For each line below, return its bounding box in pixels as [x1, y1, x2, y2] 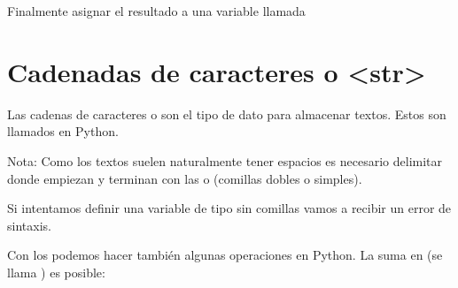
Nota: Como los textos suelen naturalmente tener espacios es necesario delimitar [7, 151, 443, 170]
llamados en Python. [7, 122, 119, 140]
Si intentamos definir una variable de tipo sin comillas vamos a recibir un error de [7, 199, 452, 217]
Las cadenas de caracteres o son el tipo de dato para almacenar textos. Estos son [7, 104, 446, 123]
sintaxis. [7, 216, 51, 234]
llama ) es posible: [7, 262, 105, 281]
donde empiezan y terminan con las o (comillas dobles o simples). [7, 169, 362, 187]
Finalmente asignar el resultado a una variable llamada [7, 2, 306, 19]
